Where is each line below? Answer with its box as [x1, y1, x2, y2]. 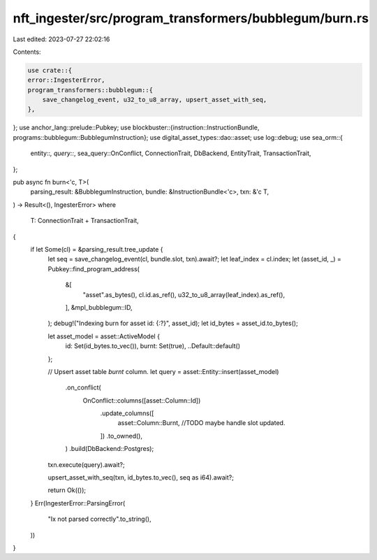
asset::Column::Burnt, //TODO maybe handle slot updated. [117, 419, 286, 427]
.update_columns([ [100, 409, 154, 417]
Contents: [13, 48, 41, 56]
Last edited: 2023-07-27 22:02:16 [13, 35, 110, 43]
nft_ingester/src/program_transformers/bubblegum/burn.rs [13, 10, 369, 26]
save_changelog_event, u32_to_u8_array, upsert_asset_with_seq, [42, 96, 267, 104]
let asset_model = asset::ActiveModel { [47, 332, 161, 340]
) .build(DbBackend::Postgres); [65, 445, 154, 453]
